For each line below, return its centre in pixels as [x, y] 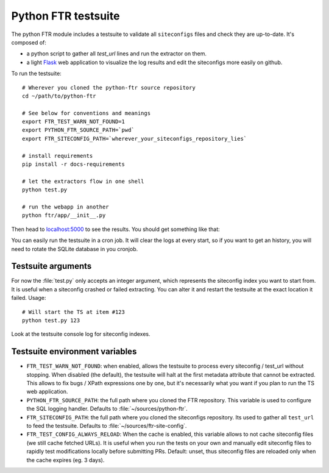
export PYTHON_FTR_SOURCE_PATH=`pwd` [79, 130]
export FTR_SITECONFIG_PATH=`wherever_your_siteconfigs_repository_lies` [135, 138]
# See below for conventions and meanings [87, 113]
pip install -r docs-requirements [73, 164]
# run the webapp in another [65, 207]
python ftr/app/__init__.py [64, 215]
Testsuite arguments [51, 266]
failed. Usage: [29, 298]
